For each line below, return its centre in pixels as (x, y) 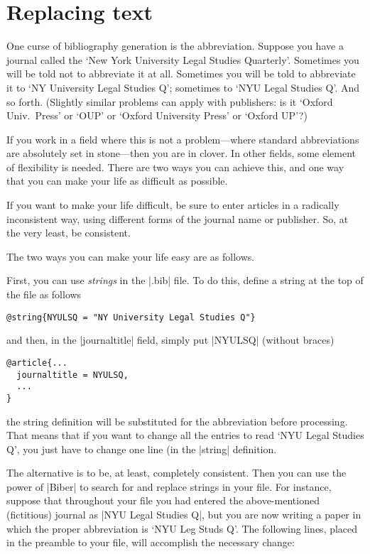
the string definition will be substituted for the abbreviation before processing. (177, 421)
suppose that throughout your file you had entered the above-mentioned (163, 500)
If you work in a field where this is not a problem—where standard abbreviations (183, 139)
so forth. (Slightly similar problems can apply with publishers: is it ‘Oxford (170, 101)
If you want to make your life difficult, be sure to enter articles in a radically (173, 205)
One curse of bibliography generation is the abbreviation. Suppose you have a (175, 46)
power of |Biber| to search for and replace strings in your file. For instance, (169, 486)
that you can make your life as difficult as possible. (117, 181)
